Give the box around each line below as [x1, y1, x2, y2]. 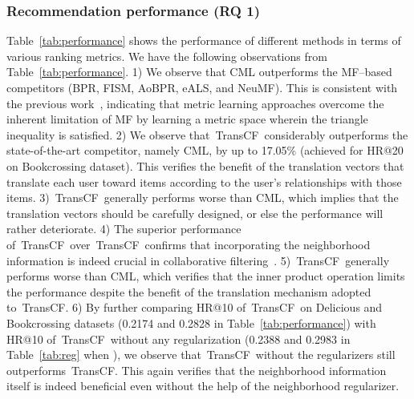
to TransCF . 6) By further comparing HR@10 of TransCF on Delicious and [6, 299, 383, 316]
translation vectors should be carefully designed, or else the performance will [6, 204, 384, 221]
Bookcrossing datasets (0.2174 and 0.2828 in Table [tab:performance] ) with [6, 314, 376, 331]
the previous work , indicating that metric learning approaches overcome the [6, 95, 384, 111]
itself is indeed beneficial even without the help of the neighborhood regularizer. [6, 377, 400, 394]
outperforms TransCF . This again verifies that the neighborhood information [6, 361, 387, 378]
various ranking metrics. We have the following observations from [6, 47, 327, 64]
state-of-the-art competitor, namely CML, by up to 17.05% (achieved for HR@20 [6, 142, 404, 159]
